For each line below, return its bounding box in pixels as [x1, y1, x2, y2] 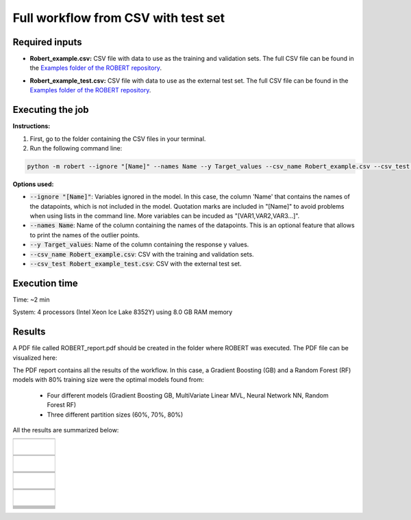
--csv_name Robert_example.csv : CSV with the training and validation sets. [29, 250, 254, 258]
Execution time [12, 277, 78, 289]
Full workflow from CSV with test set [12, 10, 225, 25]
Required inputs [12, 36, 82, 48]
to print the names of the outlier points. [29, 231, 140, 239]
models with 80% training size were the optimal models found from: [12, 376, 204, 384]
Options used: [12, 180, 54, 188]
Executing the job [12, 104, 89, 116]
